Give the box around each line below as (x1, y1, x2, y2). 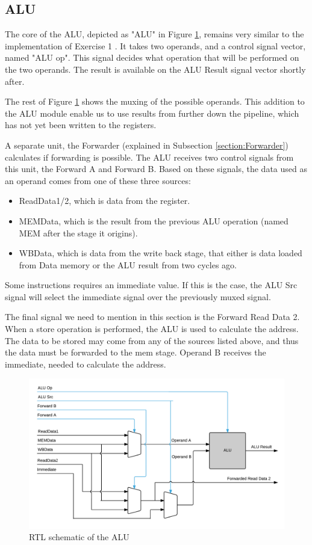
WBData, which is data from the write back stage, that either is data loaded (19, 247, 302, 259)
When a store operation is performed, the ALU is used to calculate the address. (5, 322, 299, 335)
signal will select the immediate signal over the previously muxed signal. (5, 290, 271, 303)
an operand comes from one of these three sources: (5, 174, 191, 186)
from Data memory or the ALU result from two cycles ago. (19, 258, 237, 271)
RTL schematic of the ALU (29, 531, 129, 543)
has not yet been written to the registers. (5, 119, 157, 131)
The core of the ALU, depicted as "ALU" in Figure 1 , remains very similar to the (5, 28, 304, 40)
